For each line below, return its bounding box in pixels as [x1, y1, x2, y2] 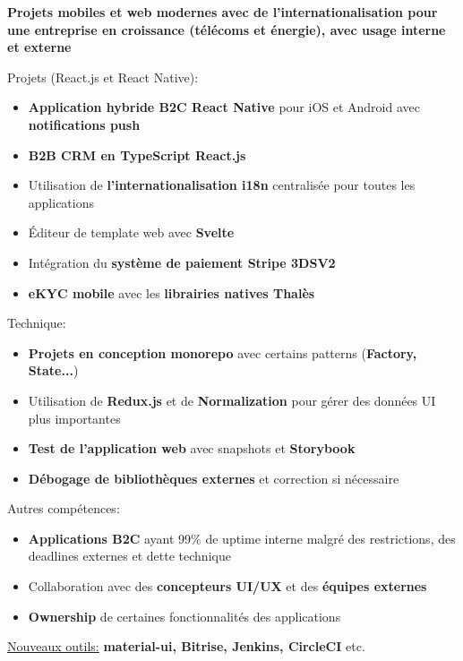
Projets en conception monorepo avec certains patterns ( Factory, [28, 343, 417, 362]
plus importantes [28, 408, 121, 427]
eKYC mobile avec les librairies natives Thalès [28, 283, 315, 302]
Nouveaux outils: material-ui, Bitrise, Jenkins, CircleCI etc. [7, 637, 365, 656]
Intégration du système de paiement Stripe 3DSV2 [28, 253, 336, 271]
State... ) [28, 361, 79, 380]
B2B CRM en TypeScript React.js [28, 145, 246, 164]
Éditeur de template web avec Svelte [28, 223, 235, 242]
